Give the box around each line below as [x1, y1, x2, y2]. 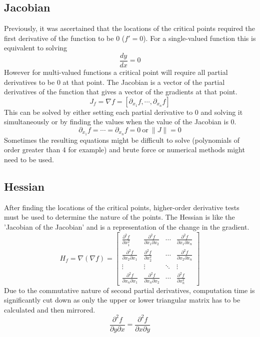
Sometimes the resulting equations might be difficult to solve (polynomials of [4, 134, 239, 145]
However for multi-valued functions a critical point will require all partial [4, 67, 228, 77]
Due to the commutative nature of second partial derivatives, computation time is [4, 285, 255, 295]
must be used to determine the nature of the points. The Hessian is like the [4, 212, 235, 222]
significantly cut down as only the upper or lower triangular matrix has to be [4, 295, 240, 305]
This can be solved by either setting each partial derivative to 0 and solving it [4, 106, 243, 117]
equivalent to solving [4, 42, 67, 53]
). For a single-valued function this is [143, 32, 256, 43]
